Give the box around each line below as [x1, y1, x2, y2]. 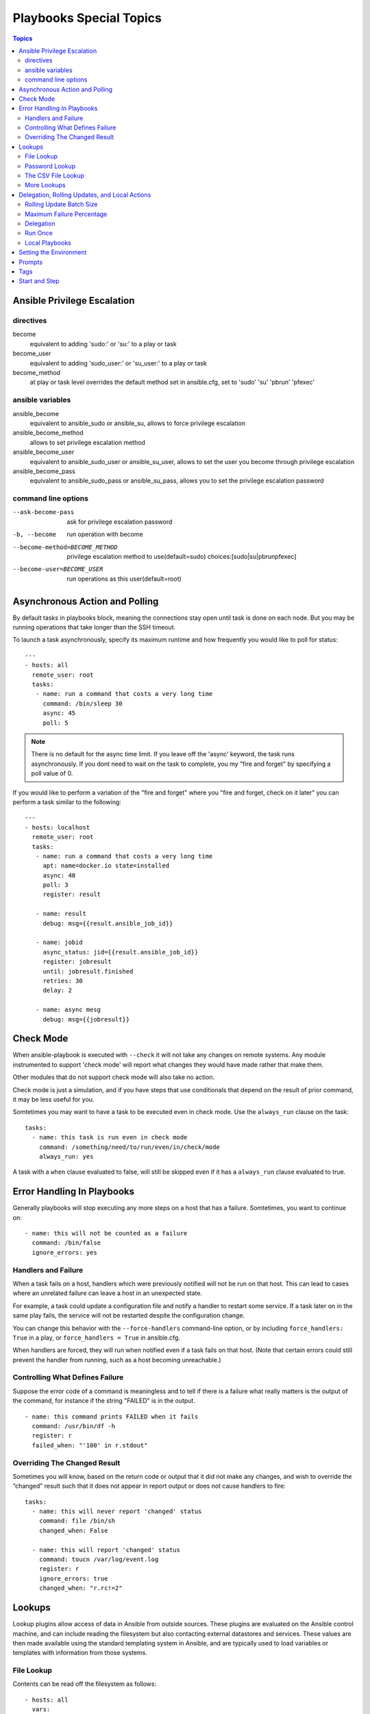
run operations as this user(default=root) [66, 575, 182, 583]
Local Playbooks [25, 239, 71, 247]
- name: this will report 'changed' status [32, 1546, 181, 1554]
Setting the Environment [18, 248, 87, 256]
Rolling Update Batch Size [25, 200, 98, 208]
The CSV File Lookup [25, 171, 85, 180]
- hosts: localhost [25, 823, 90, 831]
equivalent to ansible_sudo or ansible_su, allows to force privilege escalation [29, 419, 246, 427]
